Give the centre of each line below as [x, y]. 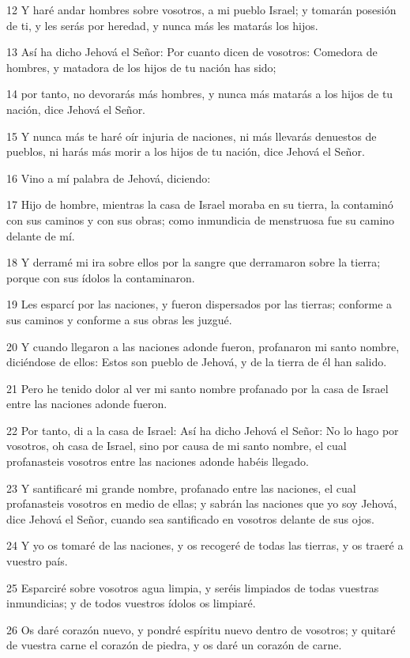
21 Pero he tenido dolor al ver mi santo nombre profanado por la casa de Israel [197, 388]
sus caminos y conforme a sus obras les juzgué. [119, 319]
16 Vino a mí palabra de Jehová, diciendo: [109, 178]
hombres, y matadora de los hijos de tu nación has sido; [141, 67]
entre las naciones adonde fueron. [87, 404]
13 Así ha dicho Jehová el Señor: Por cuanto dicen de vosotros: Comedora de [192, 52]
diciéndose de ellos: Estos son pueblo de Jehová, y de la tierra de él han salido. [197, 362]
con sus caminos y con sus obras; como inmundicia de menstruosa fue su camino [201, 219]
